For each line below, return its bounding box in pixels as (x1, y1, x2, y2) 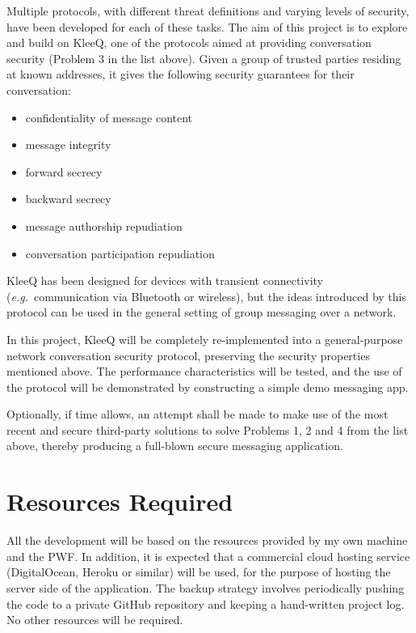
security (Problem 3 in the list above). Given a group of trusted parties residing (6, 49, 401, 66)
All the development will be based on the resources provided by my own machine (6, 532, 408, 549)
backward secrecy (25, 190, 111, 207)
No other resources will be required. (6, 611, 183, 628)
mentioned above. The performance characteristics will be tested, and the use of (6, 363, 402, 380)
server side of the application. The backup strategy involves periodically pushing (6, 579, 405, 596)
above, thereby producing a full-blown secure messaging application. (6, 437, 343, 454)
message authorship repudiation (25, 217, 183, 234)
